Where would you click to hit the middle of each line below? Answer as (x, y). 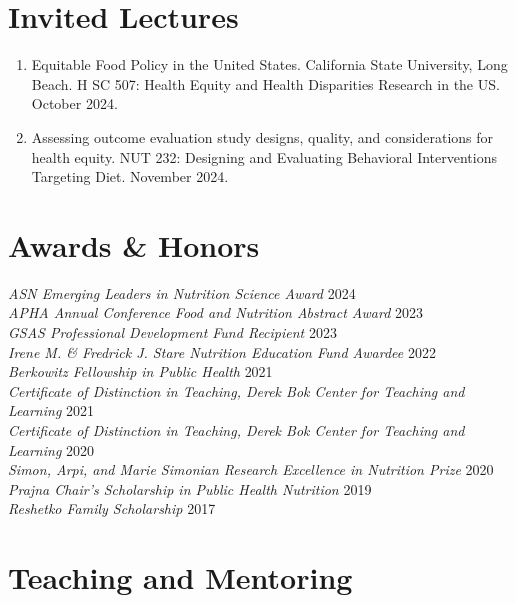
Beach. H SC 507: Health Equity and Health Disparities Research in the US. (265, 83)
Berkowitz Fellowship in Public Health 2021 (140, 371)
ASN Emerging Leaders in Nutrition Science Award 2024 (182, 292)
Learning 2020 (51, 449)
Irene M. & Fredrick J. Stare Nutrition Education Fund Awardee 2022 (222, 351)
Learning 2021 (51, 410)
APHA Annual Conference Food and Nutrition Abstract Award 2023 (216, 312)
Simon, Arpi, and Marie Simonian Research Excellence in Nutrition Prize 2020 (251, 469)
